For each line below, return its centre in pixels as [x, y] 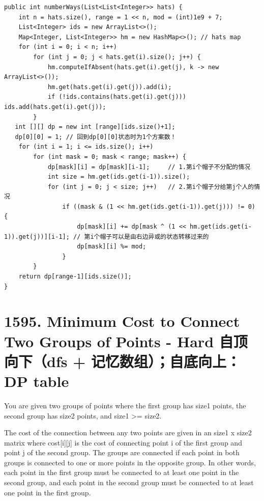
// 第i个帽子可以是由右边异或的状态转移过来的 [141, 236]
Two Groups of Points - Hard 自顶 [126, 341]
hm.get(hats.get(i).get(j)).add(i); [110, 87]
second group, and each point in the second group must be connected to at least [129, 482]
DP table [37, 381]
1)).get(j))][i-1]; [37, 236]
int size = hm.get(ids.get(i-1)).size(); [119, 177]
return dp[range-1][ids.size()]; [75, 277]
